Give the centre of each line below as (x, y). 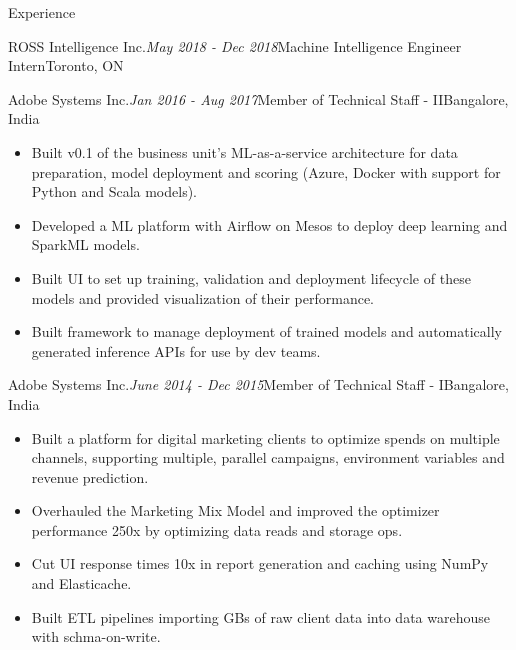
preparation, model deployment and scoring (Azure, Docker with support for (266, 171)
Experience (42, 12)
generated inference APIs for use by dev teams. (176, 350)
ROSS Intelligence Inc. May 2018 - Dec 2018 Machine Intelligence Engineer (235, 45)
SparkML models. (85, 244)
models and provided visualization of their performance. (202, 297)
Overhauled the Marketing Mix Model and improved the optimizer (235, 510)
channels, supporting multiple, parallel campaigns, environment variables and (268, 457)
